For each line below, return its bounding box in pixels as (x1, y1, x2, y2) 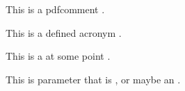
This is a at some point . (6, 49, 111, 63)
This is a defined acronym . (6, 25, 122, 40)
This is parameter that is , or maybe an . (6, 72, 181, 86)
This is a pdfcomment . (6, 2, 105, 16)
